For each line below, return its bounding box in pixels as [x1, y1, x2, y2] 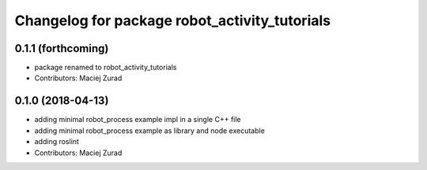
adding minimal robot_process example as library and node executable [34, 126, 265, 135]
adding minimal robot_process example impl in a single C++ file [34, 115, 241, 124]
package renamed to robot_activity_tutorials [34, 63, 177, 72]
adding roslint [34, 137, 79, 146]
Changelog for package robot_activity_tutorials [14, 12, 331, 29]
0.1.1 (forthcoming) [14, 42, 109, 55]
